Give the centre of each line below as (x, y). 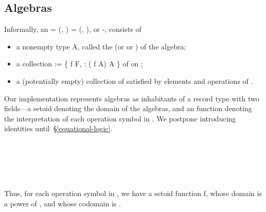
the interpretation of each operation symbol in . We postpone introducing (120, 118)
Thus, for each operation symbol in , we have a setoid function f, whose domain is (133, 193)
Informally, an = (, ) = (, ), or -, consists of (73, 29)
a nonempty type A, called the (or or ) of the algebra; (101, 46)
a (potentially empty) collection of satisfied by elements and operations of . (135, 81)
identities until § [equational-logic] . (58, 128)
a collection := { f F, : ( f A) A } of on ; (79, 64)
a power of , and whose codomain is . (63, 203)
